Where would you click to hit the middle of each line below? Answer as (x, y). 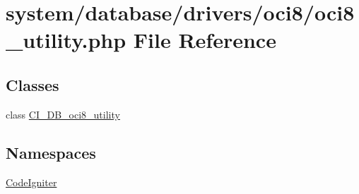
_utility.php (66, 40)
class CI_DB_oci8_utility (63, 114)
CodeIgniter (31, 182)
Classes (33, 84)
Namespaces (51, 152)
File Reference (205, 40)
